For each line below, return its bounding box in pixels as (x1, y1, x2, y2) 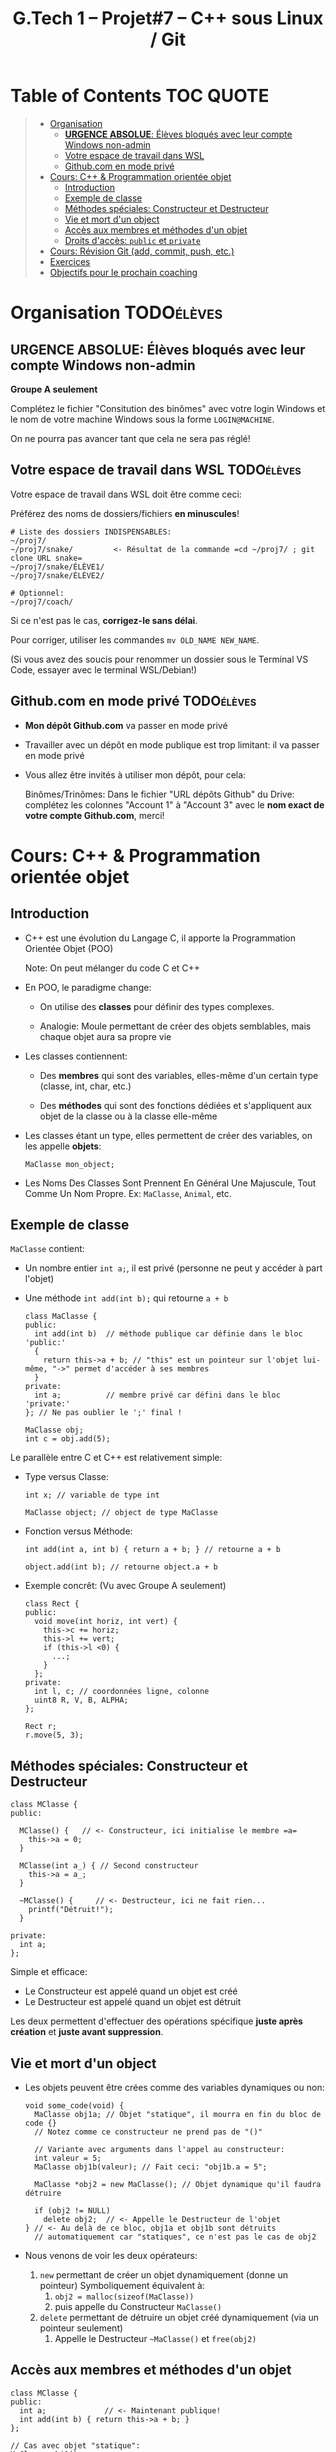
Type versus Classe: (24, 1471, 109, 1483)
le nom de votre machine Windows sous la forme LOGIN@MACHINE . (10, 413, 275, 425)
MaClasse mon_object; (24, 1159, 115, 1169)
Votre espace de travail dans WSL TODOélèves (10, 462, 302, 479)
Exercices (49, 255, 91, 267)
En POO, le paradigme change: (24, 981, 152, 993)
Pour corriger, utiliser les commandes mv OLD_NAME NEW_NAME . (10, 633, 260, 646)
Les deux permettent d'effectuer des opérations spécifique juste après (10, 2015, 303, 2027)
